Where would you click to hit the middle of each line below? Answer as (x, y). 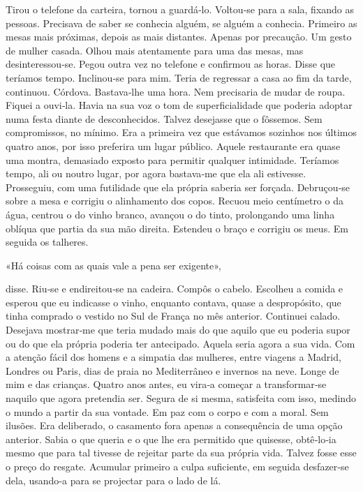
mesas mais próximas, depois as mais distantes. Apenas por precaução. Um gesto (179, 37)
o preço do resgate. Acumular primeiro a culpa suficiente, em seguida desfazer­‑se (177, 466)
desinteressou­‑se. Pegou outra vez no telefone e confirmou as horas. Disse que (171, 64)
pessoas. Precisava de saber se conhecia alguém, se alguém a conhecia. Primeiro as (181, 23)
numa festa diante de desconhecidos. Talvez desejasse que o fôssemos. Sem (164, 118)
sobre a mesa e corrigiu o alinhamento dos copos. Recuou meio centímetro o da (175, 201)
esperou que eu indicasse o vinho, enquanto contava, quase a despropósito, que (173, 302)
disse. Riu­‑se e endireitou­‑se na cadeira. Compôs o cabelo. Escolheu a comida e (175, 289)
